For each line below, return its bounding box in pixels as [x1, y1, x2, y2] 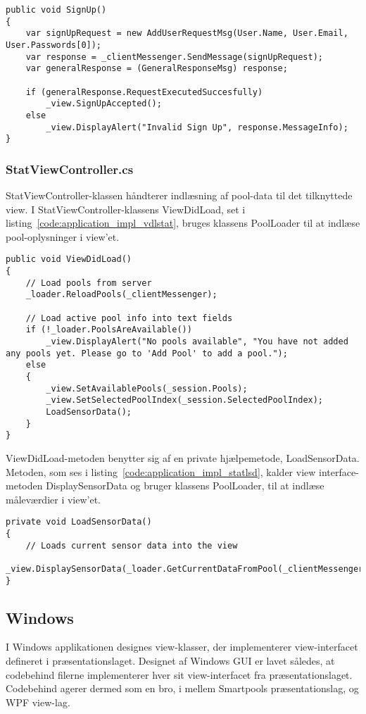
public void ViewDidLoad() [6, 254, 132, 265]
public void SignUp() [6, 5, 107, 15]
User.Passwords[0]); [6, 39, 102, 50]
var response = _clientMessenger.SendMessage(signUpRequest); [25, 51, 324, 62]
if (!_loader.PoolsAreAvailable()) [25, 325, 192, 335]
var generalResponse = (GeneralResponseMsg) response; [25, 63, 288, 74]
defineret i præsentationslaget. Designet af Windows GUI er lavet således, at [6, 653, 335, 668]
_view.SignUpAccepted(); [46, 99, 162, 109]
